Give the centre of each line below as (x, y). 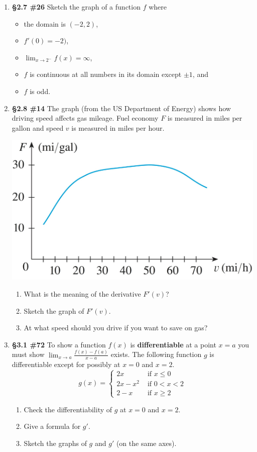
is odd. (40, 91)
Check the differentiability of (68, 409)
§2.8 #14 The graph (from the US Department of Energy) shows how (121, 108)
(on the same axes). (146, 443)
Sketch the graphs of (55, 443)
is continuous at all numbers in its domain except (106, 74)
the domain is (45, 23)
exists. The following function (156, 354)
